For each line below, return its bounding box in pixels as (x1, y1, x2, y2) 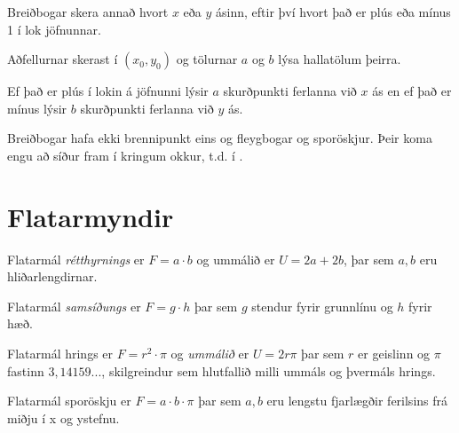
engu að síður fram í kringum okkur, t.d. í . (7, 146, 243, 164)
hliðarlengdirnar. (7, 267, 98, 286)
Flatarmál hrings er (7, 344, 114, 363)
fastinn (7, 361, 44, 380)
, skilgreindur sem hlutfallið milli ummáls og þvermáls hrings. (101, 361, 436, 380)
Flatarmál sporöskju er (7, 391, 131, 410)
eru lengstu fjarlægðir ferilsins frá (266, 391, 448, 410)
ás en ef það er (372, 82, 452, 100)
